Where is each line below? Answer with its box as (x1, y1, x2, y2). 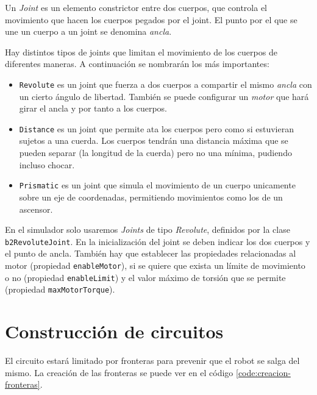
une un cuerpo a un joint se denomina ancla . (5, 25, 172, 38)
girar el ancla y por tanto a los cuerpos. (19, 102, 167, 115)
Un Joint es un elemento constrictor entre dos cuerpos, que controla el (5, 1, 268, 13)
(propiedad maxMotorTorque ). (5, 283, 115, 296)
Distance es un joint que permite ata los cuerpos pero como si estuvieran (19, 122, 294, 135)
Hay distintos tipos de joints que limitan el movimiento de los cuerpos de (5, 45, 277, 58)
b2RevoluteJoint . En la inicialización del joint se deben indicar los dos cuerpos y (5, 235, 310, 247)
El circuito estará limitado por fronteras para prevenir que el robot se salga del (5, 354, 300, 367)
